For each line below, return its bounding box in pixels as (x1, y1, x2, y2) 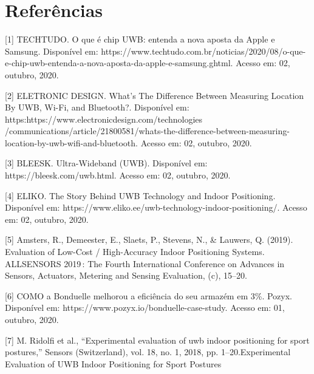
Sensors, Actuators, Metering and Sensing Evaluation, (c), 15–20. (5, 269, 247, 282)
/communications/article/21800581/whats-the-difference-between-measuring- (5, 124, 290, 137)
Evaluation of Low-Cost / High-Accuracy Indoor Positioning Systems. (5, 245, 265, 258)
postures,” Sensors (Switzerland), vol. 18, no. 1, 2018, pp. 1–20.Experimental (5, 345, 291, 358)
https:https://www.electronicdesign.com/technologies (5, 112, 203, 125)
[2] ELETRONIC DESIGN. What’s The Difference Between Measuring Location (5, 89, 304, 101)
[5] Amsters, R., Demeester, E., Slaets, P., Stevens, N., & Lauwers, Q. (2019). (5, 233, 293, 246)
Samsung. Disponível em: (5, 44, 98, 57)
